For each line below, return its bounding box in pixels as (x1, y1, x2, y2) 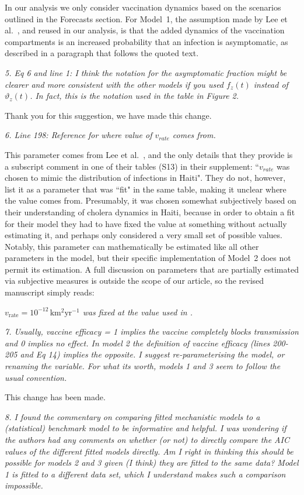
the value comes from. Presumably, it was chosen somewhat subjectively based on (5, 194, 296, 207)
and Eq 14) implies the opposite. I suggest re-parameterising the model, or (20, 348, 285, 360)
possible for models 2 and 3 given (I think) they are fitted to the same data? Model (5, 456, 299, 469)
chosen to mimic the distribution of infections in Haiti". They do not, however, (5, 171, 286, 184)
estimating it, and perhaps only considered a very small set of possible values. (5, 229, 282, 241)
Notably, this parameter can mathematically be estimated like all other (5, 240, 259, 252)
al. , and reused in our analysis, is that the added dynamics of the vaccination (5, 24, 285, 36)
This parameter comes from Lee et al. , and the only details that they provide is (5, 148, 293, 160)
